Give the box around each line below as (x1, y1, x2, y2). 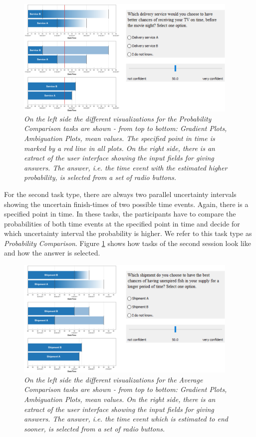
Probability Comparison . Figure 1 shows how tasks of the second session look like (4, 237, 251, 248)
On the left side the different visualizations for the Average (24, 374, 203, 384)
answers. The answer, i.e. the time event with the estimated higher (24, 162, 228, 172)
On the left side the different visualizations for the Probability (24, 113, 212, 123)
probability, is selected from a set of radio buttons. (24, 172, 177, 182)
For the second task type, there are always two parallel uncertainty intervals (4, 188, 237, 199)
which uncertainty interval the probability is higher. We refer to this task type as (4, 228, 252, 238)
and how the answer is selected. (4, 247, 100, 258)
